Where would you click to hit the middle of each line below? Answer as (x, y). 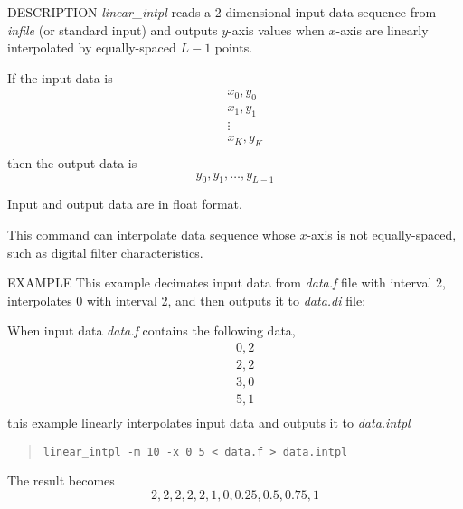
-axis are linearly (382, 29)
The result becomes (61, 481)
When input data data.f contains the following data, (151, 330)
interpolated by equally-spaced (92, 47)
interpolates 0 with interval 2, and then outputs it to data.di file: (187, 300)
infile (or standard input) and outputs (113, 29)
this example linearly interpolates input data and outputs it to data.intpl (209, 423)
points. (234, 47)
